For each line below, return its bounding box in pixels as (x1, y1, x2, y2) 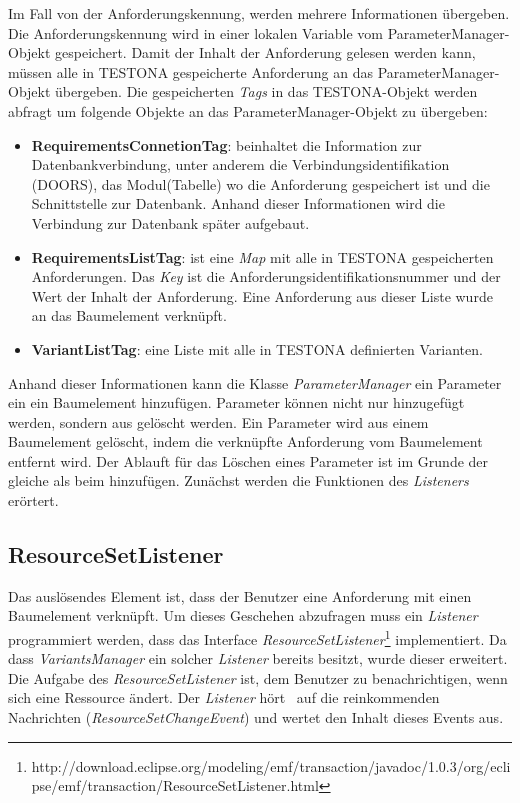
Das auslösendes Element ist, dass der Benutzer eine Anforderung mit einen (8, 585, 472, 606)
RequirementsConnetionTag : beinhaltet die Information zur (31, 134, 422, 155)
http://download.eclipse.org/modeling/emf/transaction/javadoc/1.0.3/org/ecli (31, 755, 511, 776)
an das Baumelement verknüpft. (31, 305, 227, 326)
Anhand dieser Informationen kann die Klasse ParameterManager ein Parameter (8, 372, 502, 393)
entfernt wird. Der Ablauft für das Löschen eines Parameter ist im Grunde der (8, 450, 489, 471)
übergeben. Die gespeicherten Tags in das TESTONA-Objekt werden (55, 81, 478, 102)
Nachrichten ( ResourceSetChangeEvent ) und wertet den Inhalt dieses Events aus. (8, 707, 504, 728)
